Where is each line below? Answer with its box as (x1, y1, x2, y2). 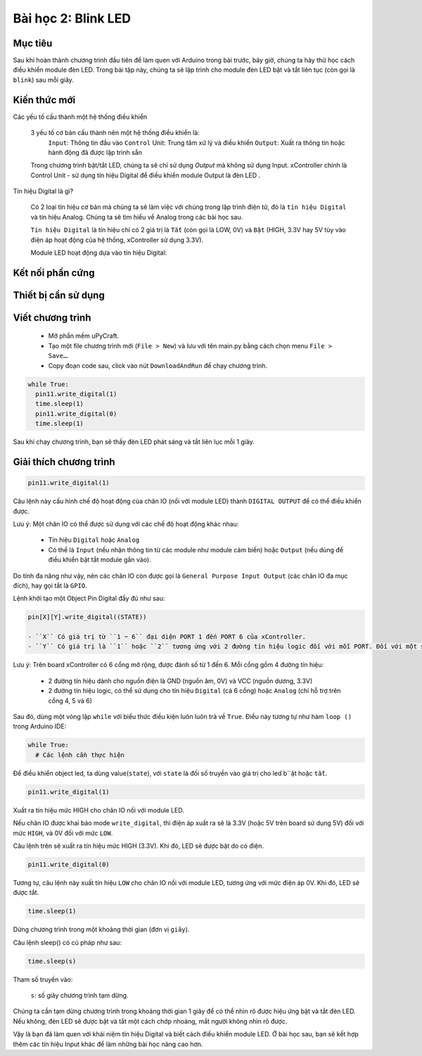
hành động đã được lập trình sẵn (48, 148, 142, 156)
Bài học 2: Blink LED (13, 11, 132, 26)
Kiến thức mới (13, 94, 76, 106)
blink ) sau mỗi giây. (13, 75, 74, 84)
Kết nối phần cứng (13, 267, 95, 279)
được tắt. (13, 889, 39, 897)
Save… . (48, 352, 70, 360)
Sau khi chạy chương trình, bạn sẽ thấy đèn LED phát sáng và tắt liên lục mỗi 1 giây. (13, 438, 255, 446)
